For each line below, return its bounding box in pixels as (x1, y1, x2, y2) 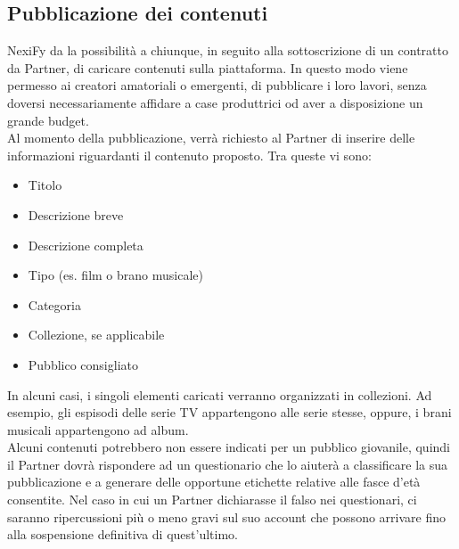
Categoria (28, 295, 81, 314)
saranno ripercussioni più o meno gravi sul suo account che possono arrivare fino (7, 507, 446, 526)
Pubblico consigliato (28, 355, 138, 373)
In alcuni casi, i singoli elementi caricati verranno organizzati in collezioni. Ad (7, 385, 432, 404)
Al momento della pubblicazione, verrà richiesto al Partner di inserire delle (7, 128, 415, 147)
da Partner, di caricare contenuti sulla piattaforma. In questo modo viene (7, 58, 408, 77)
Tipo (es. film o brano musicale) (28, 266, 203, 284)
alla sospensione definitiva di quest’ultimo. (7, 525, 238, 544)
